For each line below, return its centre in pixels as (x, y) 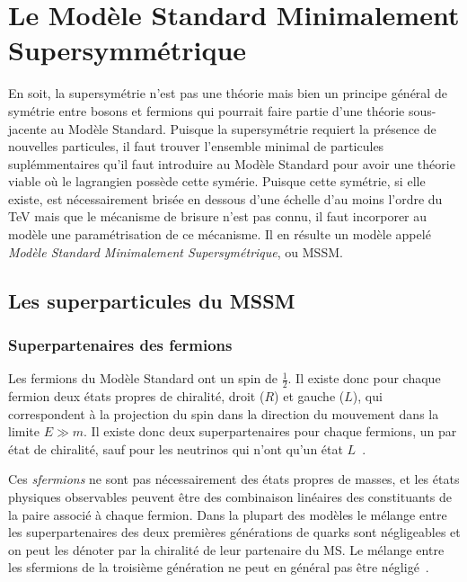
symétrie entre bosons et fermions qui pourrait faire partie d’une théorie (207, 110)
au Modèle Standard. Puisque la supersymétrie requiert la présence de (243, 128)
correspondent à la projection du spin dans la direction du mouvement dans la (224, 413)
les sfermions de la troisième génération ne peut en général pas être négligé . (219, 567)
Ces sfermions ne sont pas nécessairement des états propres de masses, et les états (234, 479)
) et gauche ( (309, 396)
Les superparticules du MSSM (152, 300)
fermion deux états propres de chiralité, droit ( (137, 396)
